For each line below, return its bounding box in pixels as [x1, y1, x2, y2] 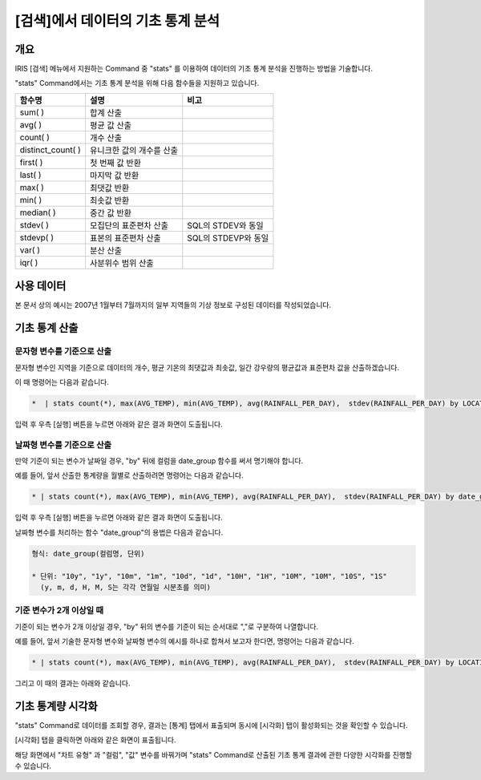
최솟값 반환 [89, 195, 130, 206]
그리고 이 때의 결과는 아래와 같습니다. [14, 678, 131, 689]
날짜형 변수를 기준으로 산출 [14, 439, 112, 451]
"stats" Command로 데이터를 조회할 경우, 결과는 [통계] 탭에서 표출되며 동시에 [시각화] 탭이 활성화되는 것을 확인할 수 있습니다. [14, 720, 408, 729]
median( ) [19, 207, 56, 218]
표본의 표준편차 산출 [89, 232, 162, 244]
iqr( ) [19, 257, 38, 268]
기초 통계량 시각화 [14, 699, 98, 713]
